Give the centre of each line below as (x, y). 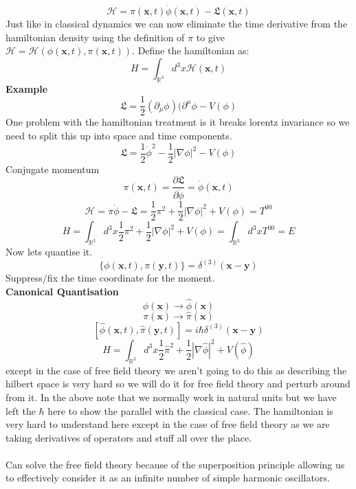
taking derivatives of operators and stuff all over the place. (129, 437)
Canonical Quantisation (62, 291)
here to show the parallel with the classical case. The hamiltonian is (190, 410)
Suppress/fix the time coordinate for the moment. (110, 278)
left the (21, 410)
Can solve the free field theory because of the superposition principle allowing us (175, 464)
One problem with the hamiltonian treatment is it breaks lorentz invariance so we (178, 122)
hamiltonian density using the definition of (95, 37)
